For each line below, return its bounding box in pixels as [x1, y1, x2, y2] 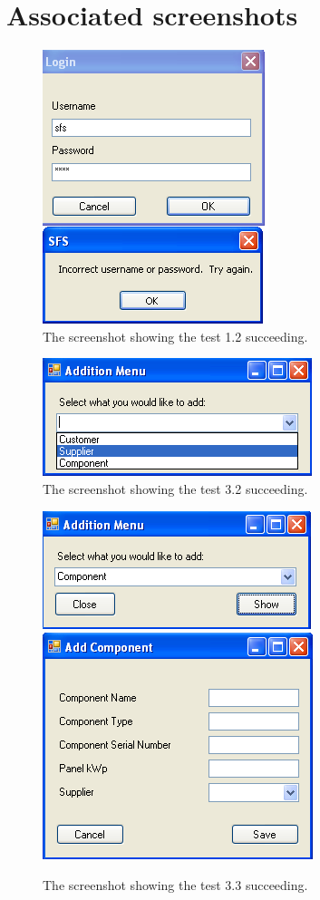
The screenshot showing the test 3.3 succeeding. [43, 875, 308, 894]
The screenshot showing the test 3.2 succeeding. [43, 479, 308, 498]
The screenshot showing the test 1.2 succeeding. [43, 326, 308, 345]
